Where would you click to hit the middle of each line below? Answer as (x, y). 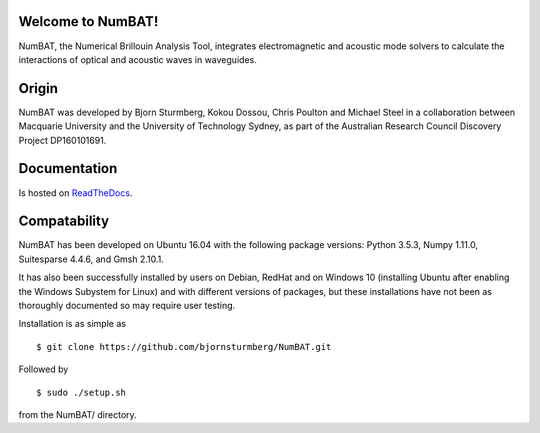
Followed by (43, 369)
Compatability (64, 221)
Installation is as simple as (72, 324)
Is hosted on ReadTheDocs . (75, 192)
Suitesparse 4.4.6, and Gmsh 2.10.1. (91, 259)
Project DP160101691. (62, 140)
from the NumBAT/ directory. (77, 414)
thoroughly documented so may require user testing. (127, 305)
